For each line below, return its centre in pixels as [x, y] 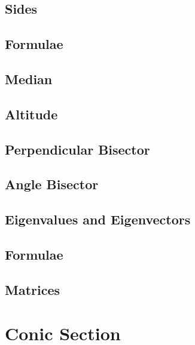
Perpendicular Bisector [77, 149]
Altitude [31, 114]
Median [29, 78]
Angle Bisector [52, 184]
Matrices [33, 289]
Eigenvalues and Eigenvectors [98, 219]
